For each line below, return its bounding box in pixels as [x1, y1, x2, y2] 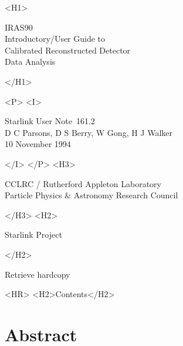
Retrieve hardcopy [5, 268, 70, 280]
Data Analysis [5, 55, 56, 68]
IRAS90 [5, 21, 33, 33]
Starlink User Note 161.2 [5, 115, 95, 127]
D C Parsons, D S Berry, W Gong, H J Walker [5, 126, 173, 138]
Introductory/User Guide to [5, 32, 106, 45]
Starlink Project [5, 228, 62, 241]
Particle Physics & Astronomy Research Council [5, 189, 178, 201]
